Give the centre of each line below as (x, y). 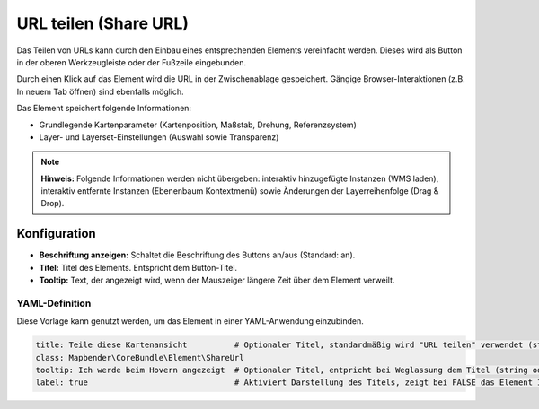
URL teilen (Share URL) (102, 23)
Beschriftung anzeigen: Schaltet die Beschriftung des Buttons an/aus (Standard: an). (197, 255)
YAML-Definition (54, 303)
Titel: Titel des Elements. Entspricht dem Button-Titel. (138, 267)
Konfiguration (56, 234)
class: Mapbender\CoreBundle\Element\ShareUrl (140, 357)
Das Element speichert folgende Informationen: (104, 109)
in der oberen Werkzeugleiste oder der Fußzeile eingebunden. (132, 62)
